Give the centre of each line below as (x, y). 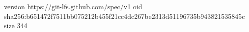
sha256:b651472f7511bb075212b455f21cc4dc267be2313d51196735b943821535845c (124, 16)
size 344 (16, 25)
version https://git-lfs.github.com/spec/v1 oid (73, 6)
